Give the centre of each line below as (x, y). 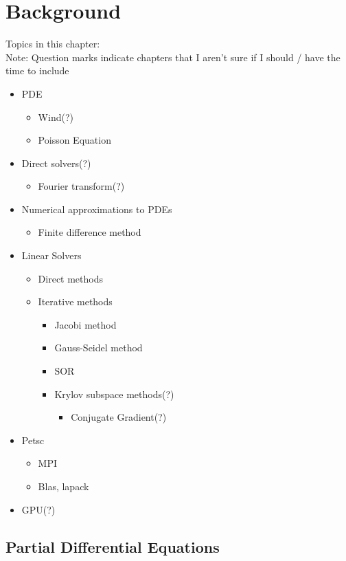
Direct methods (71, 278)
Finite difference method (90, 232)
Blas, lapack (64, 486)
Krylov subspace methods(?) (114, 394)
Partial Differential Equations (113, 546)
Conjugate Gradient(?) (119, 417)
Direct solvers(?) (56, 163)
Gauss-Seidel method (99, 348)
